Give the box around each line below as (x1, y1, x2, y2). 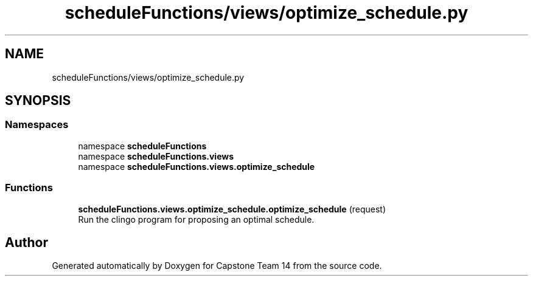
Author (5, 234, 48, 250)
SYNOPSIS (5, 93, 71, 109)
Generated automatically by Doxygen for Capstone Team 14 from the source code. (52, 260, 382, 271)
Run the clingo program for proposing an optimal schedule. (78, 214, 315, 225)
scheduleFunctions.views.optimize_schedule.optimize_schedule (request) (78, 203, 386, 214)
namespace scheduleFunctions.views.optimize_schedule (78, 161, 315, 172)
